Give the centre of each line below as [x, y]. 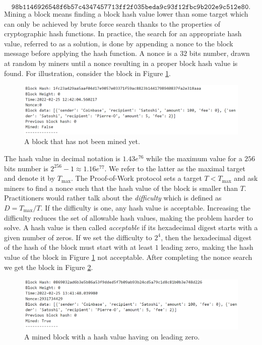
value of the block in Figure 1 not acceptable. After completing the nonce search [128, 257]
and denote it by [30, 178]
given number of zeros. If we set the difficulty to [78, 237]
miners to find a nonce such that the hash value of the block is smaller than [121, 188]
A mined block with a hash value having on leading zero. [112, 336]
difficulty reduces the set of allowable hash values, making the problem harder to [128, 217]
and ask [246, 178]
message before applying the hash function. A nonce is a [91, 53]
